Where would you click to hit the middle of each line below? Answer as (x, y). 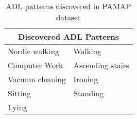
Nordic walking (34, 51)
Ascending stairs (101, 65)
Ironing (86, 79)
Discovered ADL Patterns (68, 37)
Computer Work (35, 65)
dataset (68, 17)
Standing (89, 93)
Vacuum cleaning (37, 79)
